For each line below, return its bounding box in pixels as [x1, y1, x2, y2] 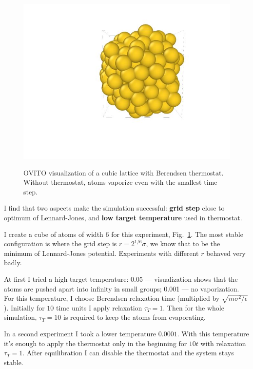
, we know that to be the [146, 238, 220, 249]
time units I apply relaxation [56, 302, 142, 312]
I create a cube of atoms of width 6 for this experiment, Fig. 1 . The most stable [4, 229, 243, 239]
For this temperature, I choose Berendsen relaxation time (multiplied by [4, 293, 220, 303]
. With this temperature [177, 329, 249, 339]
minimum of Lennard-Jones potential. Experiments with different [4, 248, 199, 258]
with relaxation [200, 338, 246, 348]
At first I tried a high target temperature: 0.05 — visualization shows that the [4, 273, 238, 284]
